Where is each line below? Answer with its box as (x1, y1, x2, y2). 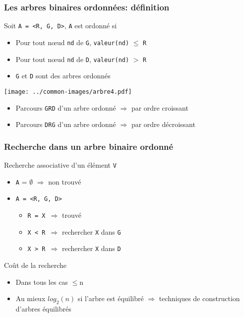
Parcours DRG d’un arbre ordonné (15, 119, 116, 129)
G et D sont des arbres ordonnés (15, 70, 111, 81)
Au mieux (15, 293, 46, 304)
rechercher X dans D (61, 243, 121, 254)
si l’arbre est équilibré (77, 293, 144, 304)
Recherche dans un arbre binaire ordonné (4, 140, 174, 152)
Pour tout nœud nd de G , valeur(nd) (15, 37, 129, 47)
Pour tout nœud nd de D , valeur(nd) (15, 54, 129, 64)
